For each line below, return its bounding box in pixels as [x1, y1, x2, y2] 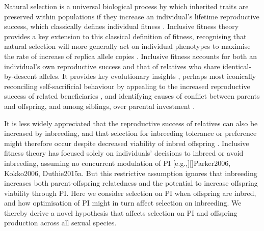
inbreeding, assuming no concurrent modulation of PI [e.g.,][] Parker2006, [4, 157, 231, 168]
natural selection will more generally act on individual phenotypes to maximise [4, 41, 251, 51]
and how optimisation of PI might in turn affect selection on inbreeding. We [4, 197, 242, 208]
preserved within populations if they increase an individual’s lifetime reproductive [4, 11, 259, 21]
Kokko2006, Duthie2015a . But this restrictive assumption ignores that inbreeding [4, 167, 257, 178]
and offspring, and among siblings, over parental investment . [4, 100, 195, 111]
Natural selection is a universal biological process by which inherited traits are [4, 1, 249, 11]
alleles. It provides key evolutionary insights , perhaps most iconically [39, 71, 256, 81]
